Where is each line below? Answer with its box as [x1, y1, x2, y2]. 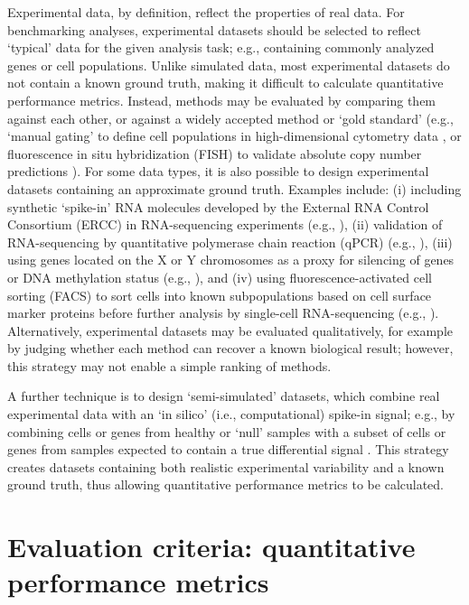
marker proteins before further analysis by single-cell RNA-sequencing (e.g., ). [7, 303, 439, 322]
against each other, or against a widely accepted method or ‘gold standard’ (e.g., [7, 108, 454, 127]
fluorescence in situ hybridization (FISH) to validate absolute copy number [7, 144, 422, 163]
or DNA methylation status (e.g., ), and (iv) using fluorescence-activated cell [7, 267, 432, 286]
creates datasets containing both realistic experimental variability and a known [7, 457, 445, 476]
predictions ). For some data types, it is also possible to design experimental [7, 162, 429, 181]
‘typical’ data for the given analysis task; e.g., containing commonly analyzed [7, 38, 435, 57]
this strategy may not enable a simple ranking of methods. [7, 356, 332, 375]
